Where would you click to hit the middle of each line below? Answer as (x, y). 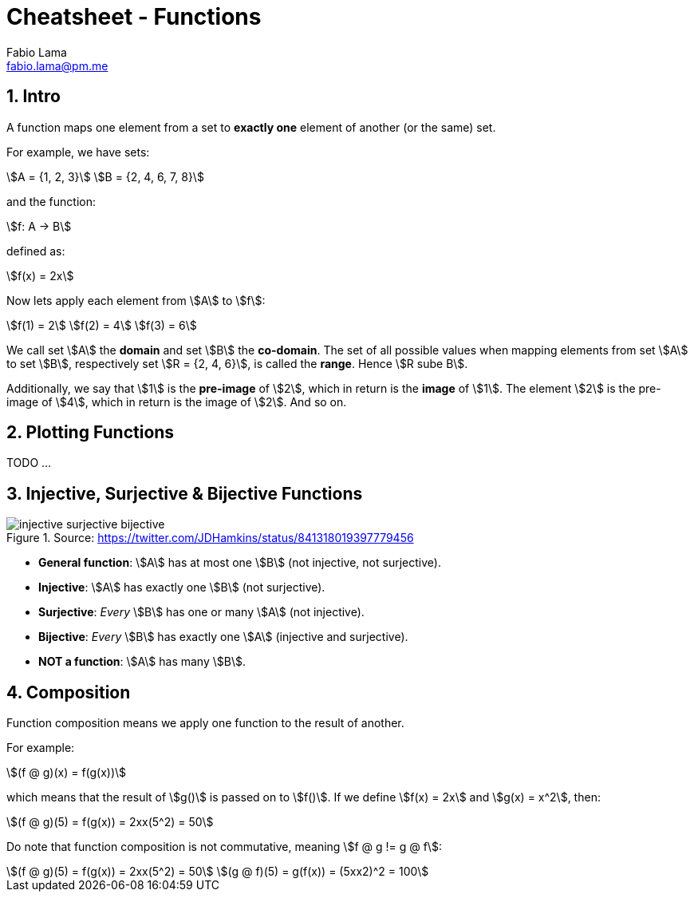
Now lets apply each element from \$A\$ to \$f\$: (136, 300)
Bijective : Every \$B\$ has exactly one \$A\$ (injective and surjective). (223, 637)
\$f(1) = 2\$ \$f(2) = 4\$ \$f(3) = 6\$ (102, 325)
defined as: (36, 251)
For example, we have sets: (78, 152)
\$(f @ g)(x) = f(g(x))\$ (67, 773)
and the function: (51, 201)
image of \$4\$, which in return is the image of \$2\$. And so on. (177, 402)
